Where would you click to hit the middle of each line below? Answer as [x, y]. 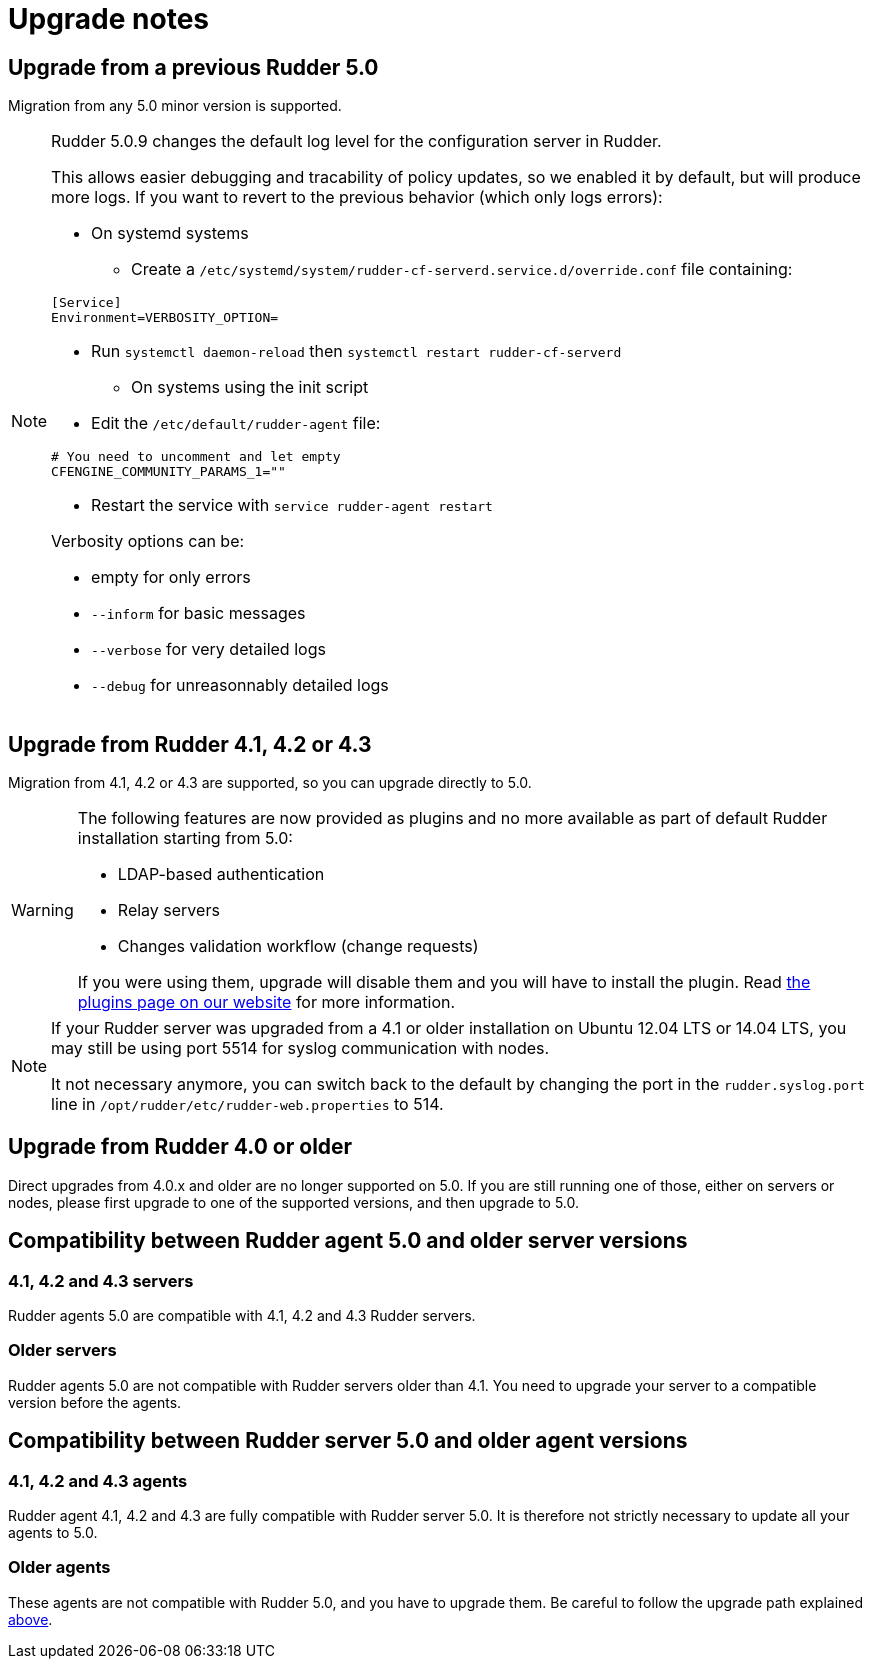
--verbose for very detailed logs [208, 649]
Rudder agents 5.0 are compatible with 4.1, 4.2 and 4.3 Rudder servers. [242, 1316]
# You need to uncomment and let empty [196, 457]
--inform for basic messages [198, 613]
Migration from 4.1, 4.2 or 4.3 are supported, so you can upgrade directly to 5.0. [270, 783]
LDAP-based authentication [221, 874]
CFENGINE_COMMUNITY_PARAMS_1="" [168, 472]
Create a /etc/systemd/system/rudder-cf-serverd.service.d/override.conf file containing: [462, 269]
